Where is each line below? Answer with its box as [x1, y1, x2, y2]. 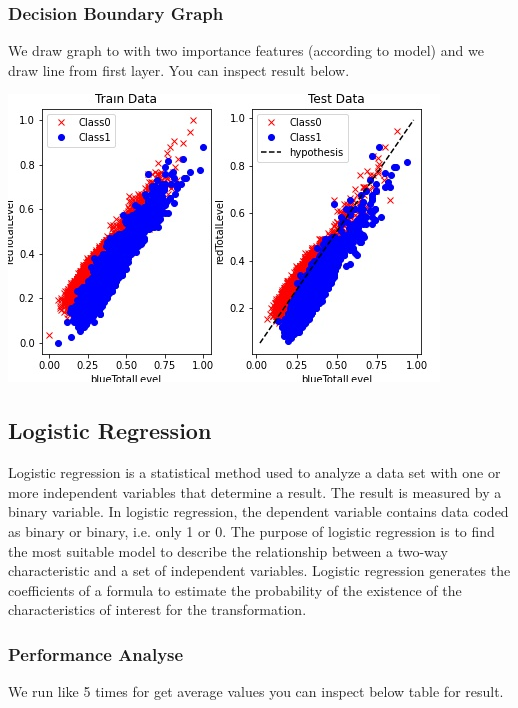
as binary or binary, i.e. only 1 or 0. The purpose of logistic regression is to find [8, 520, 495, 541]
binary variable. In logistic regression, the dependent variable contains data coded [8, 501, 509, 522]
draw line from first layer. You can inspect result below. [8, 59, 350, 80]
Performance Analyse [8, 641, 184, 666]
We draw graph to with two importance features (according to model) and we [8, 40, 484, 61]
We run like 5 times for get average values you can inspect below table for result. [8, 681, 504, 702]
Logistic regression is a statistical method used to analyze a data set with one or [8, 462, 501, 483]
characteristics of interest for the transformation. [8, 599, 307, 620]
